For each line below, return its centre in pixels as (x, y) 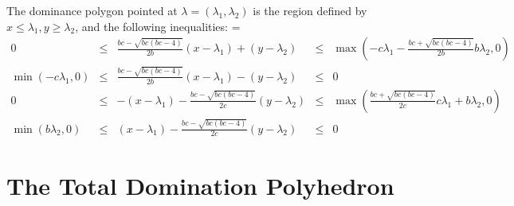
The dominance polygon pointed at (92, 10)
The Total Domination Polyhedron (200, 185)
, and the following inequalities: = (158, 26)
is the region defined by (310, 10)
